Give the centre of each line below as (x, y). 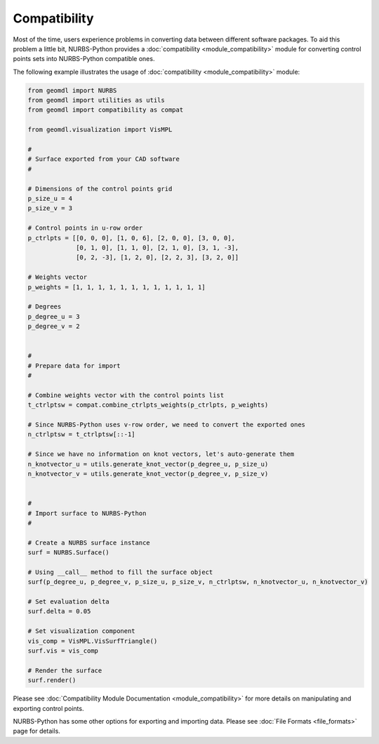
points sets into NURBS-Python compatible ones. (84, 59)
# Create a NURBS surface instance (89, 542)
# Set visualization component (82, 631)
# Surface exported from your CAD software (104, 159)
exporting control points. (48, 708)
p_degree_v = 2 (54, 326)
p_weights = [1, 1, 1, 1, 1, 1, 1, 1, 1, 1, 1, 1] (117, 287)
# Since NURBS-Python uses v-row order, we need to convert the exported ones (166, 424)
